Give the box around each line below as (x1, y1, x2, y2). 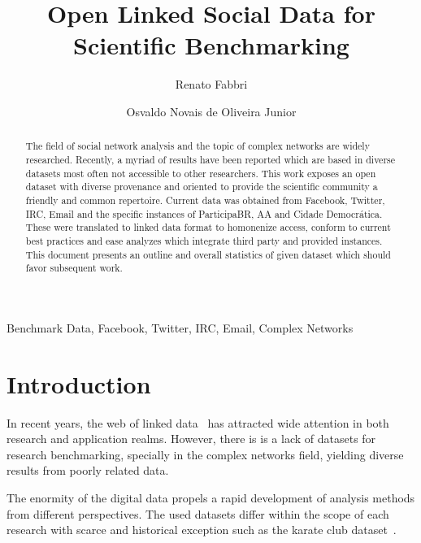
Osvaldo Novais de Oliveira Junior (126, 102, 297, 119)
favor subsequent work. (25, 261, 123, 275)
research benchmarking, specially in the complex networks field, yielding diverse (7, 445, 404, 463)
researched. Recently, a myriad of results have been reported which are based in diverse (25, 152, 396, 166)
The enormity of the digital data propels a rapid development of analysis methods (7, 489, 415, 506)
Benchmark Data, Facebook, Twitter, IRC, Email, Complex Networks (7, 319, 354, 336)
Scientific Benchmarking (73, 28, 349, 62)
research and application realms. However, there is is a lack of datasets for (7, 430, 376, 447)
